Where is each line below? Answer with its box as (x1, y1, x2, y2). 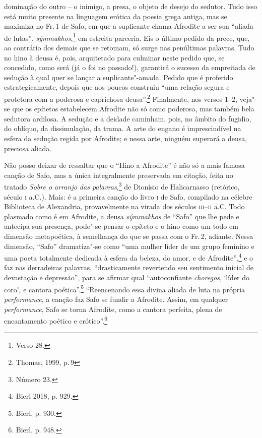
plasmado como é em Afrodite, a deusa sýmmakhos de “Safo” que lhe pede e (4, 211, 239, 221)
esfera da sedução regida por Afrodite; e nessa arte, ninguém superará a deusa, (4, 133, 247, 144)
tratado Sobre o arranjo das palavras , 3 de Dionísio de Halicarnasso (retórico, (4, 180, 240, 192)
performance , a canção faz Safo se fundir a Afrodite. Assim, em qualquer (4, 293, 228, 304)
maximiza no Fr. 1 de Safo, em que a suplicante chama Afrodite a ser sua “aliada (4, 21, 253, 31)
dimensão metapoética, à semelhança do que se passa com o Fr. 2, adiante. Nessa (4, 231, 253, 241)
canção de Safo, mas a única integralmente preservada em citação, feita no (4, 169, 233, 180)
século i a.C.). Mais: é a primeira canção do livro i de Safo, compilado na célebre (4, 191, 252, 202)
